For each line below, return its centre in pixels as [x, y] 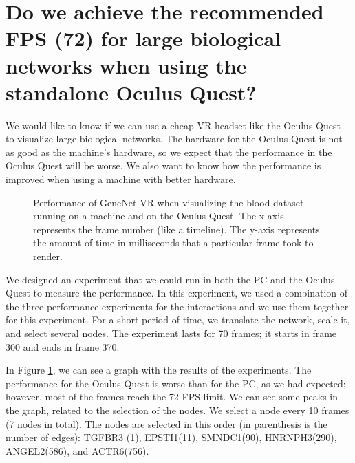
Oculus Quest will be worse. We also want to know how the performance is [163, 165]
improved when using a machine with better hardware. [121, 179]
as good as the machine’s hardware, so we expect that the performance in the [169, 152]
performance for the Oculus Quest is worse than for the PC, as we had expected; [176, 383]
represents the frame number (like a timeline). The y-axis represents [176, 229]
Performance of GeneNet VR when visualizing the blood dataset [169, 202]
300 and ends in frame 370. [63, 346]
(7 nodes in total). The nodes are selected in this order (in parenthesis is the [166, 423]
